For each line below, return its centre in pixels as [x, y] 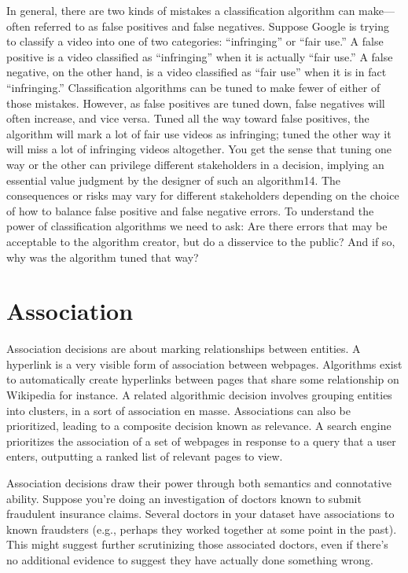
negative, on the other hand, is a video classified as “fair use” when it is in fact [197, 72]
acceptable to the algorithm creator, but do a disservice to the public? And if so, [201, 241]
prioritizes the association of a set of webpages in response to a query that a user [201, 441]
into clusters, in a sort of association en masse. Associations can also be [178, 410]
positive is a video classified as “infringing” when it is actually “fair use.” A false [200, 56]
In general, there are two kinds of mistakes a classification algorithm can [181, 10]
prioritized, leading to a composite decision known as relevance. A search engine [199, 426]
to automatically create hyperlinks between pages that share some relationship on [203, 379]
